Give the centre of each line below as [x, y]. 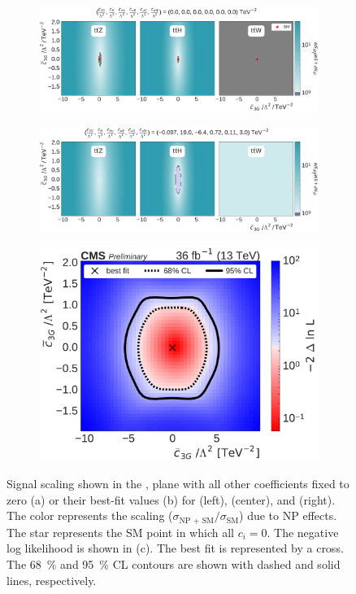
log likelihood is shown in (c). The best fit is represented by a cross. [175, 548]
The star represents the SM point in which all [120, 532]
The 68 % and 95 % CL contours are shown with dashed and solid [174, 563]
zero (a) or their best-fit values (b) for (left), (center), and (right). [171, 499]
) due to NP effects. [288, 515]
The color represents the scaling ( [90, 515]
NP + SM [197, 520]
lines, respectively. [52, 580]
